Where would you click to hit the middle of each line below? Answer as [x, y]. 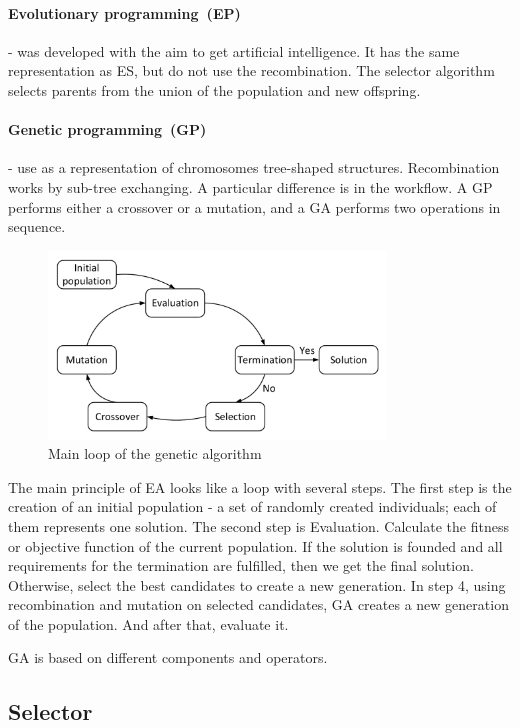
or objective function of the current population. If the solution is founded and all [255, 545]
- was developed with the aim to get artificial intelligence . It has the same [234, 50]
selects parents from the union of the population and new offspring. [214, 89]
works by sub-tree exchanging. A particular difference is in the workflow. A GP [250, 186]
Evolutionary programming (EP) [124, 12]
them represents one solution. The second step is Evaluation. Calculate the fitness [258, 525]
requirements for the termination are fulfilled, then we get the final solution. [241, 565]
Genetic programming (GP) [107, 129]
